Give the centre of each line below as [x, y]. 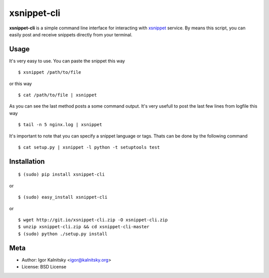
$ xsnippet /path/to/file [50, 72]
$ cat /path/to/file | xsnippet [58, 95]
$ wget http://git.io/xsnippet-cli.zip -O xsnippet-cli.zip [93, 220]
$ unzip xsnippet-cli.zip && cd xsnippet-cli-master [84, 227]
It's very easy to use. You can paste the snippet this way [67, 61]
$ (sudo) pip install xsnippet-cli [62, 175]
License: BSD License [44, 267]
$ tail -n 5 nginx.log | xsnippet [60, 125]
